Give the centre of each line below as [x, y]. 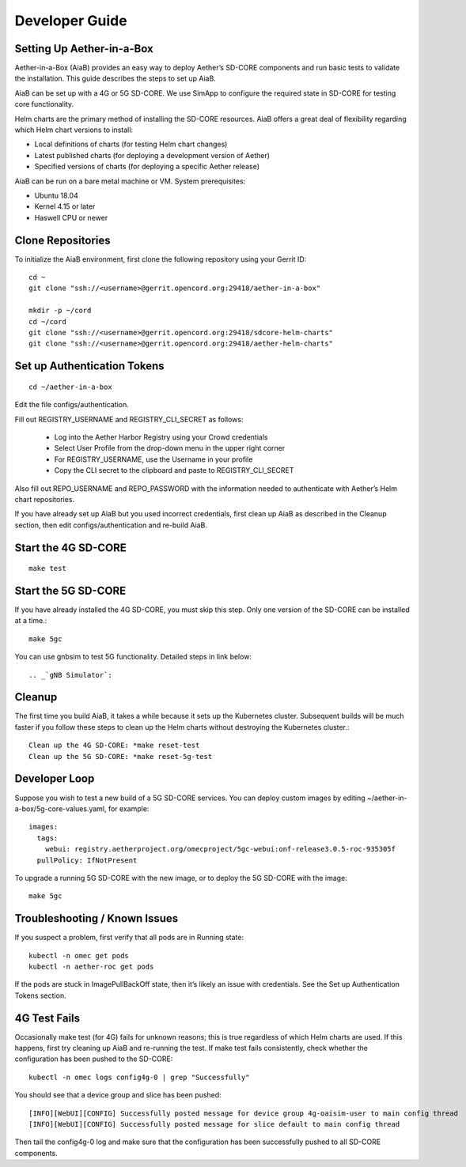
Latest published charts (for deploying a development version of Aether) [152, 155]
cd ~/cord [47, 321]
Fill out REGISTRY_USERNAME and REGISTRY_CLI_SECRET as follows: [129, 419]
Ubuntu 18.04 [56, 195]
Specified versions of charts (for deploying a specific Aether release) [147, 167]
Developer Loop [55, 779]
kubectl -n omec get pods [79, 956]
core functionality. [44, 104]
